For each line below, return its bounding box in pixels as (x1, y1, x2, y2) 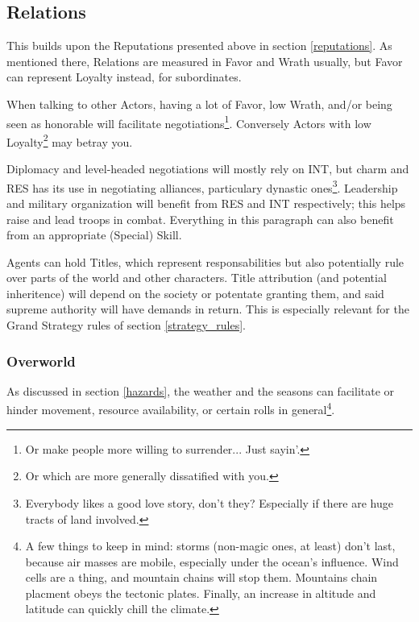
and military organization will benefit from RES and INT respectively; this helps (6, 194, 406, 211)
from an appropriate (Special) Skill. (6, 226, 182, 243)
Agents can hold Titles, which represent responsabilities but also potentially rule (6, 253, 404, 270)
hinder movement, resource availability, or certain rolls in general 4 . (6, 399, 335, 418)
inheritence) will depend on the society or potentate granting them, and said (6, 284, 384, 301)
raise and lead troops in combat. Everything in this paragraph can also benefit (6, 210, 394, 227)
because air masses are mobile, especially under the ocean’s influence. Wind (25, 553, 399, 570)
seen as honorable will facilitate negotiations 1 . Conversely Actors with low (6, 112, 371, 131)
